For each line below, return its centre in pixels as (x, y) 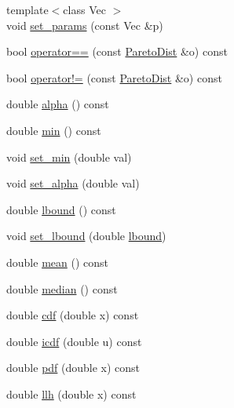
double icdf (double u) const (74, 341)
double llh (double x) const (71, 393)
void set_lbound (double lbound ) (86, 236)
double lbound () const (61, 209)
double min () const (54, 130)
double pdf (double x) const (73, 368)
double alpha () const (58, 104)
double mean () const (57, 262)
